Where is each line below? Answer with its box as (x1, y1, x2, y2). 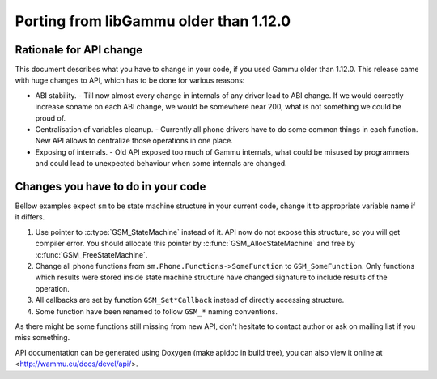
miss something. (15, 333, 70, 343)
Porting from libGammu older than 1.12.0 (15, 12, 291, 30)
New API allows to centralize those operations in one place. (35, 136, 234, 146)
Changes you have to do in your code (15, 180, 206, 194)
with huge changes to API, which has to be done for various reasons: (15, 75, 245, 85)
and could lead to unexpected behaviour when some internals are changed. (35, 159, 287, 168)
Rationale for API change (15, 43, 143, 57)
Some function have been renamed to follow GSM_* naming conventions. (35, 306, 278, 316)
